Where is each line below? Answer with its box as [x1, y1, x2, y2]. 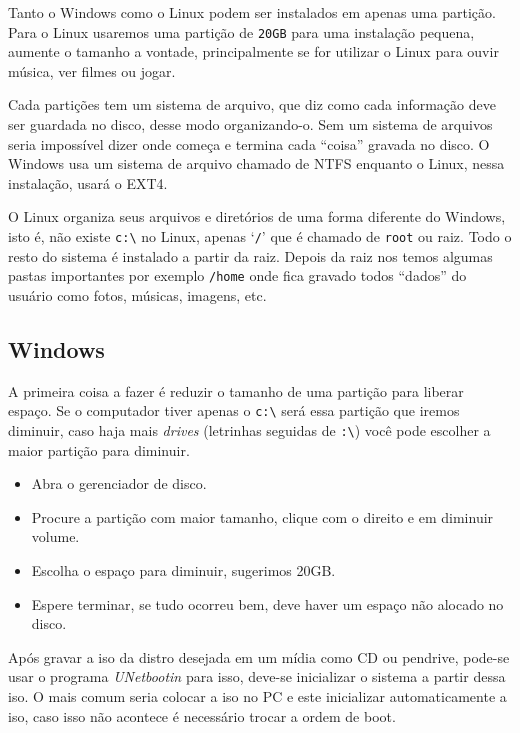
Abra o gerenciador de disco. [31, 473, 207, 494]
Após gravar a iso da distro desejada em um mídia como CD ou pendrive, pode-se [8, 646, 510, 667]
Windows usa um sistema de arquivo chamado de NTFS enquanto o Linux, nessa [8, 153, 505, 174]
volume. [31, 526, 80, 547]
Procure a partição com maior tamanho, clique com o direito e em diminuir [31, 506, 494, 527]
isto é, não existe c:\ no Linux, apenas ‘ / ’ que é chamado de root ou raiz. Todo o [8, 226, 512, 246]
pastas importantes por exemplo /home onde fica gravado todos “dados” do [8, 265, 467, 286]
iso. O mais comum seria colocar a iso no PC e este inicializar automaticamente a [8, 685, 507, 706]
